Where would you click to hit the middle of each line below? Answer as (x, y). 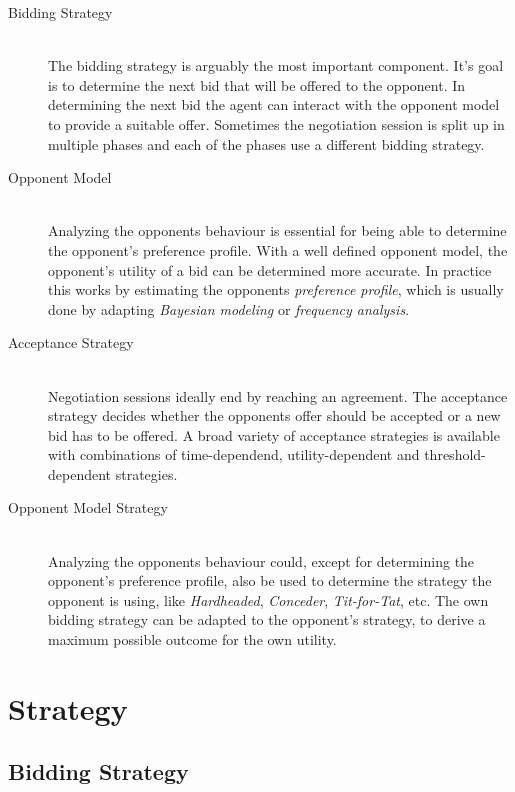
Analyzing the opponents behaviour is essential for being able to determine (277, 230)
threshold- (455, 454)
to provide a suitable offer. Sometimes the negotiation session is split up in (276, 123)
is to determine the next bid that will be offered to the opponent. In (257, 84)
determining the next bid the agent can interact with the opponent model (274, 104)
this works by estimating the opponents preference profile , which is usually (276, 289)
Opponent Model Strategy (88, 507)
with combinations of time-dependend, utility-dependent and (234, 454)
